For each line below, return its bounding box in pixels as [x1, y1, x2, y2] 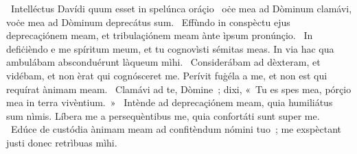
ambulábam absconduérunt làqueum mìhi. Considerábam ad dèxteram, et [6, 55, 321, 69]
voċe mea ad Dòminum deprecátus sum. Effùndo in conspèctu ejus [6, 14, 290, 29]
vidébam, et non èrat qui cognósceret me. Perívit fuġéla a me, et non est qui [6, 68, 327, 82]
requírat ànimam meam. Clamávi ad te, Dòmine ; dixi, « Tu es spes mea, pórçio [6, 81, 352, 96]
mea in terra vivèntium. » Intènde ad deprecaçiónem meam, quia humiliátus [6, 95, 333, 110]
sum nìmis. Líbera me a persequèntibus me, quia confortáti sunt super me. [6, 108, 320, 123]
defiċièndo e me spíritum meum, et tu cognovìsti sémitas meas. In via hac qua [6, 41, 334, 55]
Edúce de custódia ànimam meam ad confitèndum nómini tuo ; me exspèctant [10, 122, 341, 136]
